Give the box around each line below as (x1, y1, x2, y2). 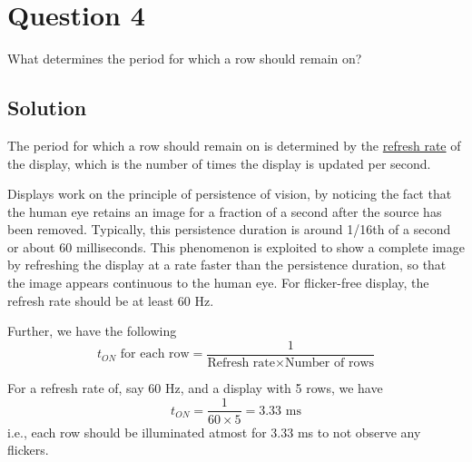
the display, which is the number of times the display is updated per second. (7, 153, 431, 172)
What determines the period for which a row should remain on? (7, 49, 362, 68)
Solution (7, 93, 87, 122)
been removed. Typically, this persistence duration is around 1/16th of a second (7, 220, 451, 239)
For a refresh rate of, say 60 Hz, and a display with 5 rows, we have (7, 378, 383, 397)
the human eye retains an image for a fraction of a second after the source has (7, 202, 442, 221)
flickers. (7, 440, 49, 459)
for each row (120, 348, 190, 361)
